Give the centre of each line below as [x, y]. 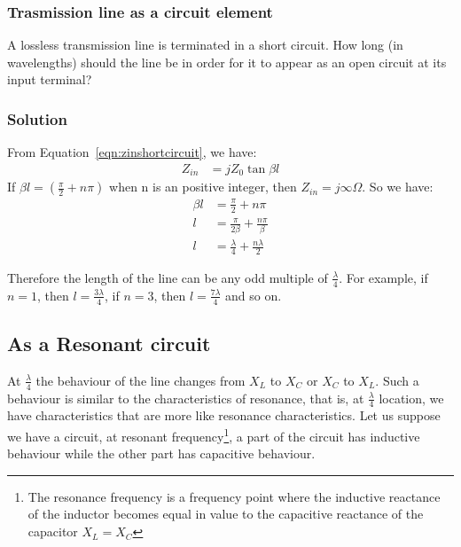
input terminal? [50, 79]
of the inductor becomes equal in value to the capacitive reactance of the [226, 514]
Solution [37, 118]
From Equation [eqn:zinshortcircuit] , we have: [132, 152]
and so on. [254, 295]
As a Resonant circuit [109, 343]
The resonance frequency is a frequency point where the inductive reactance [234, 496]
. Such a [397, 380]
